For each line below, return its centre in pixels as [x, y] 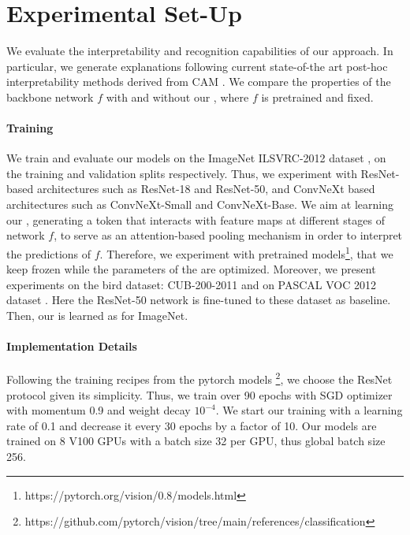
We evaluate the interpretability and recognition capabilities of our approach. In [200, 51]
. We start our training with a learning [309, 410]
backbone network [50, 97]
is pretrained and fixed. [317, 97]
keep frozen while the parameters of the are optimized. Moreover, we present [191, 269]
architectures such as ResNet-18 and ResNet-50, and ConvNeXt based [206, 189]
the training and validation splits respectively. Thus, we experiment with [182, 173]
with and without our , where [177, 97]
